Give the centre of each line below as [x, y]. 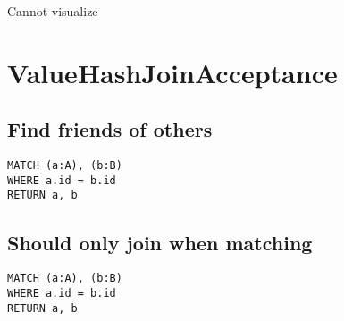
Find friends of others [110, 129]
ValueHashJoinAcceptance [172, 72]
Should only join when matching [160, 242]
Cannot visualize [53, 11]
